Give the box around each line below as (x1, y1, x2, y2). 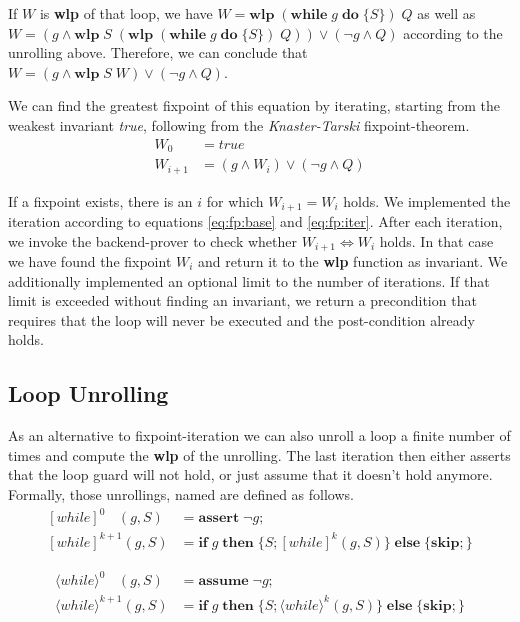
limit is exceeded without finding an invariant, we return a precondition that (8, 290, 477, 311)
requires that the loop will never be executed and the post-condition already (8, 309, 475, 330)
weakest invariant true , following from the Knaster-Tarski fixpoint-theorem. (8, 114, 470, 135)
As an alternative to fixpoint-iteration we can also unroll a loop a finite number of (8, 425, 511, 446)
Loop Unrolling (8, 378, 169, 409)
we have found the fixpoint (8, 251, 172, 272)
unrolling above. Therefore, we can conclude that (8, 42, 308, 63)
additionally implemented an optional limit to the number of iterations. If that (8, 270, 490, 291)
